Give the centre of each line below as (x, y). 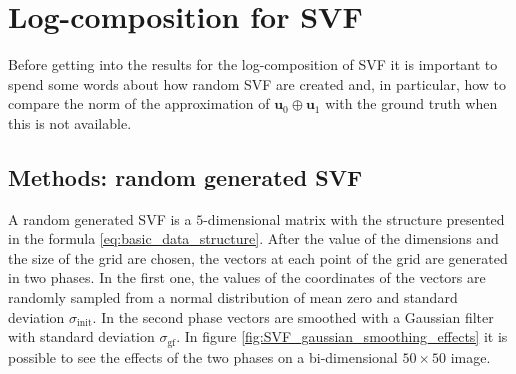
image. (470, 356)
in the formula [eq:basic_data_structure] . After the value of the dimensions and (253, 238)
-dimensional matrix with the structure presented (354, 218)
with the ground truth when (411, 103)
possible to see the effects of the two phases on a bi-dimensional (203, 356)
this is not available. (70, 122)
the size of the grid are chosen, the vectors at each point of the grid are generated (258, 257)
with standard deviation (81, 336)
